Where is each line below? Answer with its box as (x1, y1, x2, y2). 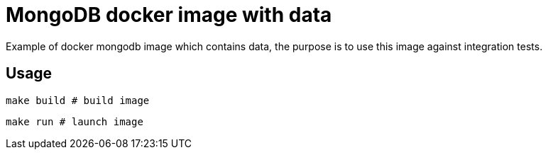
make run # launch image (6, 115, 143, 127)
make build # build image (6, 94, 150, 106)
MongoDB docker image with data (6, 3, 332, 27)
